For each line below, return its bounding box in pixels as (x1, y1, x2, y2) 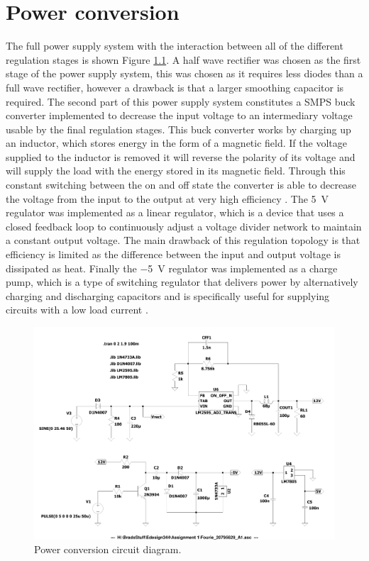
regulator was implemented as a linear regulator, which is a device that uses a (6, 205, 344, 220)
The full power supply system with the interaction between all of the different (6, 38, 343, 53)
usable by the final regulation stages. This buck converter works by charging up (6, 121, 351, 136)
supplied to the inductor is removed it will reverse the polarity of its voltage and (6, 149, 356, 164)
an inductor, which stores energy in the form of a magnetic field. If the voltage (6, 135, 347, 150)
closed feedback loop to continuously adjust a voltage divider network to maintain (6, 218, 362, 233)
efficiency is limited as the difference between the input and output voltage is (6, 247, 341, 262)
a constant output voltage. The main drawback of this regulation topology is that (6, 233, 360, 248)
